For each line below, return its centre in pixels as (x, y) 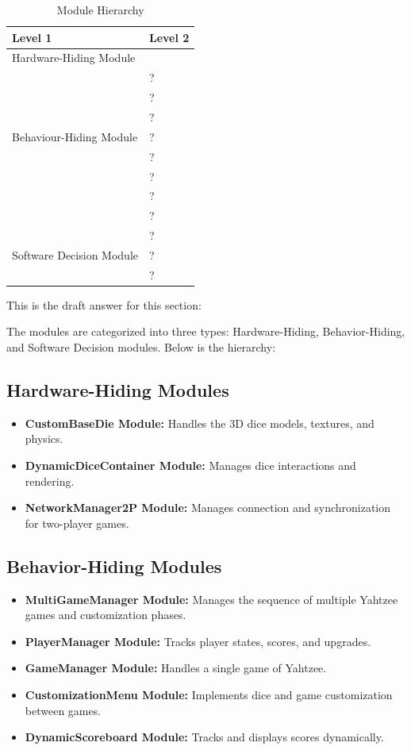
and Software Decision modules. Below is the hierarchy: (141, 347)
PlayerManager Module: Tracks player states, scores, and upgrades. (198, 641)
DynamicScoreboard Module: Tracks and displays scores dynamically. (204, 737)
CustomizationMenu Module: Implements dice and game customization (209, 694)
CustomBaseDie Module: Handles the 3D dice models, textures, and (200, 423)
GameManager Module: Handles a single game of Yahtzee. (176, 668)
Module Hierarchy (100, 10)
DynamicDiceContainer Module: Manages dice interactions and (190, 465)
